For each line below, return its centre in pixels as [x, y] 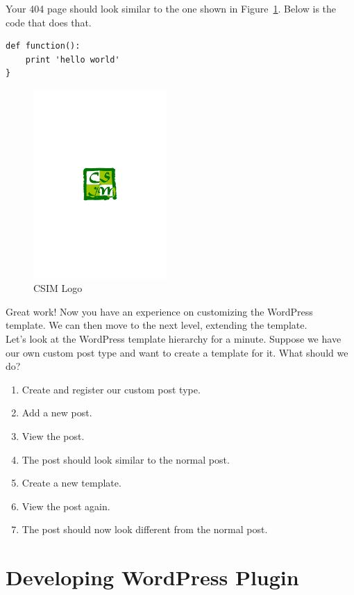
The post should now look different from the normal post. [145, 529]
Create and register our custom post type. [111, 389]
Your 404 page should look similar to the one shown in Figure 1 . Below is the [171, 8]
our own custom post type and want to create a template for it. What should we [177, 352]
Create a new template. [71, 483]
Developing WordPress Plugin [152, 577]
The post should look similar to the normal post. [126, 459]
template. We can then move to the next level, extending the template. [157, 325]
